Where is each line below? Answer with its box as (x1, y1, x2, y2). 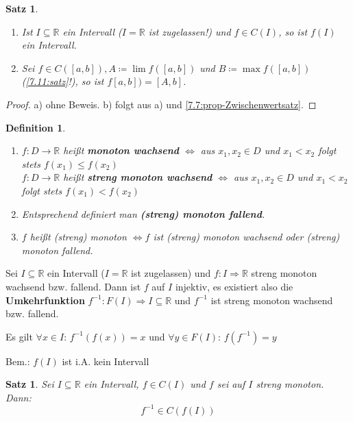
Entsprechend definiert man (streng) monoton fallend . (21, 206, 265, 221)
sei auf (217, 377, 245, 391)
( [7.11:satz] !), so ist (21, 74, 104, 88)
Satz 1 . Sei (5, 377, 54, 391)
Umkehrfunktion (5, 293, 85, 307)
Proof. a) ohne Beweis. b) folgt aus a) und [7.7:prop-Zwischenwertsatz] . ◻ (5, 97, 317, 111)
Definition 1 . (5, 120, 66, 134)
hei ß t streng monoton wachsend (63, 170, 212, 184)
